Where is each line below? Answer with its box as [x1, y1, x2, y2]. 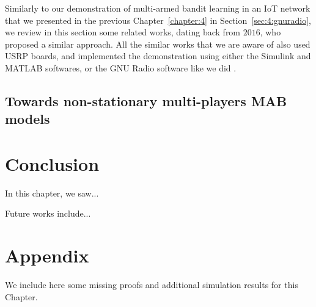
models [5, 109, 50, 128]
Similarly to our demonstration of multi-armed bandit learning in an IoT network [5, 2, 310, 14]
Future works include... [5, 207, 91, 220]
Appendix [5, 243, 89, 268]
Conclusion [5, 151, 100, 176]
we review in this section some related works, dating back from [5, 26, 241, 38]
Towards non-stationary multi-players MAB [5, 91, 287, 110]
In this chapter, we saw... [5, 186, 99, 199]
